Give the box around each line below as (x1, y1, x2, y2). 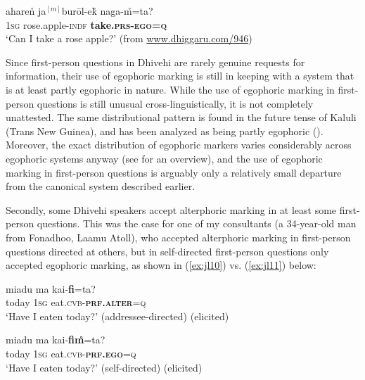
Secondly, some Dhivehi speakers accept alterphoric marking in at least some (6, 202, 337, 217)
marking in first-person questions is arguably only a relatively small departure (6, 165, 342, 179)
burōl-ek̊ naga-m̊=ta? (61, 4, 153, 18)
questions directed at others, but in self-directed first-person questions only (6, 243, 329, 258)
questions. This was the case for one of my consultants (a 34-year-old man (37, 216, 357, 231)
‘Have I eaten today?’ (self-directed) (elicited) (6, 360, 203, 374)
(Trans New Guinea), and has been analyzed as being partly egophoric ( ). (6, 123, 324, 138)
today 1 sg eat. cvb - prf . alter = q (6, 295, 146, 310)
